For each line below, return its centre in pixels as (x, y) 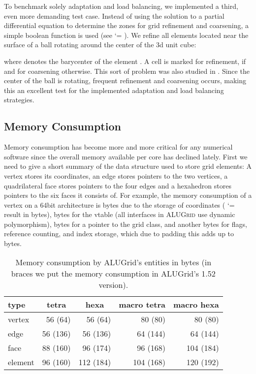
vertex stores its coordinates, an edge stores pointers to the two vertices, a (116, 175)
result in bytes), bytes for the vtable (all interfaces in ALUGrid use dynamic (120, 214)
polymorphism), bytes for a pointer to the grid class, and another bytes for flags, (126, 224)
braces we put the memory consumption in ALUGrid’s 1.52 (113, 273)
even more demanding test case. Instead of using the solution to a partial (114, 16)
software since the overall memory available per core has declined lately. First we (126, 156)
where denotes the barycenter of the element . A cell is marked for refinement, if (125, 61)
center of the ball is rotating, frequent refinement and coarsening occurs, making (125, 80)
